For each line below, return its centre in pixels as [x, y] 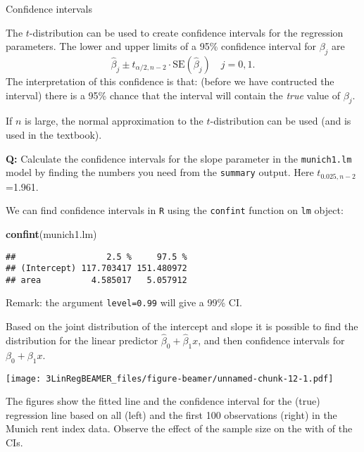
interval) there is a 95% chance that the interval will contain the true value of [173, 95]
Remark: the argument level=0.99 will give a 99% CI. [124, 302]
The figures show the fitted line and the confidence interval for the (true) [163, 401]
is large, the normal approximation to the [114, 121]
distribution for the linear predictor [82, 340]
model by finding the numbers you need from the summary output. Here [160, 172]
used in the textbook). [54, 134]
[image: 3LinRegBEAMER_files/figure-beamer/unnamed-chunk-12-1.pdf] [170, 378]
